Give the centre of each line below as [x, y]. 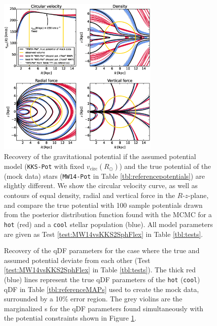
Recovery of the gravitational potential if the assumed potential [100, 156]
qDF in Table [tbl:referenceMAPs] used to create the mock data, [102, 289]
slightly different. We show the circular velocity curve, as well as [101, 185]
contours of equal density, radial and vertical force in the [90, 195]
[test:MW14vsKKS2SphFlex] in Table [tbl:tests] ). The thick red [100, 270]
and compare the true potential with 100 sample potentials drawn [103, 205]
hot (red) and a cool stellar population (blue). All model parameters [108, 224]
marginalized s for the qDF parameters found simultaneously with [104, 308]
